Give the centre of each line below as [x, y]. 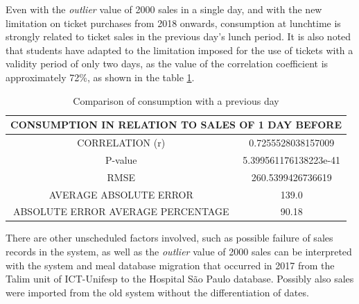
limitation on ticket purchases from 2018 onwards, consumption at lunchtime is [173, 23]
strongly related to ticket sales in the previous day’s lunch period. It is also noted [178, 36]
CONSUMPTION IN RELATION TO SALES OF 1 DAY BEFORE [176, 125]
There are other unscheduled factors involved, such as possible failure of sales [169, 238]
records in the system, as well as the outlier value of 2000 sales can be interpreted [179, 252]
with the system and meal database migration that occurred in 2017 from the [170, 265]
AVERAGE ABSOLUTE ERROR [121, 194]
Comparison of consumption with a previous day [176, 100]
